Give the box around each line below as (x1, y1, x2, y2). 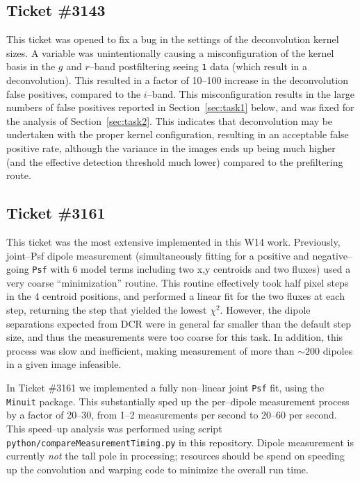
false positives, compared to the (6, 86, 141, 101)
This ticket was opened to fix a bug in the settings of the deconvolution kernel (6, 32, 339, 47)
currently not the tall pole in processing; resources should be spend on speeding (6, 448, 345, 463)
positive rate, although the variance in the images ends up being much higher (6, 141, 336, 155)
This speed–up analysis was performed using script (6, 421, 222, 435)
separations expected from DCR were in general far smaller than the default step (6, 316, 351, 330)
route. (6, 168, 31, 183)
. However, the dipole (220, 303, 311, 317)
